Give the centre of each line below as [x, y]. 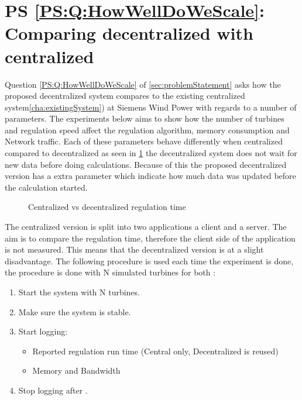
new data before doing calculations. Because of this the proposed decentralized [146, 164]
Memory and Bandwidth [76, 370]
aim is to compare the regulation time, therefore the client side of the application [150, 238]
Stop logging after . [53, 390]
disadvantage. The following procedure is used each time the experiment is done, [149, 261]
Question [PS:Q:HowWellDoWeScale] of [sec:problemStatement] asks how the [143, 84]
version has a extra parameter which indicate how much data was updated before [150, 176]
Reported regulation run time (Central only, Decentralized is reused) [155, 351]
